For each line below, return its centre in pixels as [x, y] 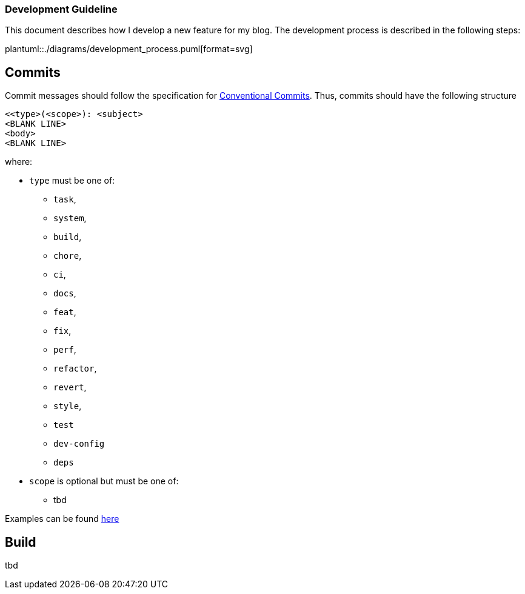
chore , [68, 256]
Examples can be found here [62, 519]
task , [65, 199]
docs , [65, 293]
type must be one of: [72, 181]
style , [68, 406]
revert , [70, 387]
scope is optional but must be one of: [104, 481]
